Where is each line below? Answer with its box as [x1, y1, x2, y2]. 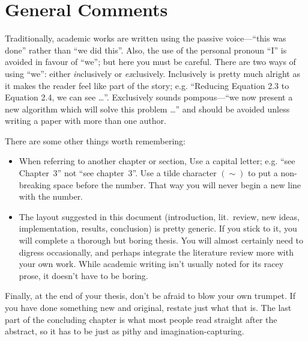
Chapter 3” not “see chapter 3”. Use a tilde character [19, 167, 217, 179]
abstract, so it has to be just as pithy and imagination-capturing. [5, 325, 244, 337]
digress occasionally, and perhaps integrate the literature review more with [19, 245, 294, 258]
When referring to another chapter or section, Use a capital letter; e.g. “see [19, 155, 295, 167]
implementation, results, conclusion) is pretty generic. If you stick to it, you [19, 222, 297, 235]
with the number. [19, 190, 83, 203]
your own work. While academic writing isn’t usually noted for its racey [19, 257, 284, 270]
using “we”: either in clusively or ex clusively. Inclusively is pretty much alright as [5, 67, 300, 79]
